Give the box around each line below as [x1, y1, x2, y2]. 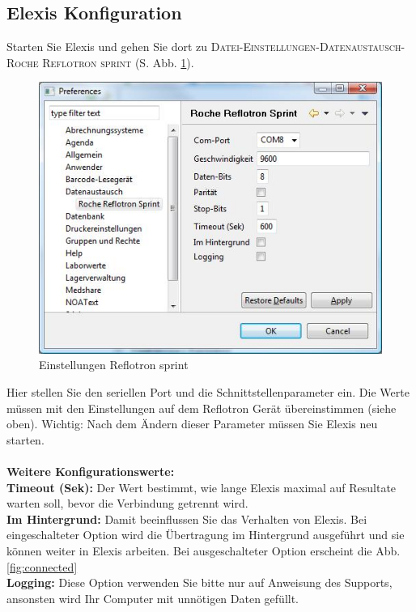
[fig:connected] [6, 558, 78, 575]
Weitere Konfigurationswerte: [6, 463, 175, 480]
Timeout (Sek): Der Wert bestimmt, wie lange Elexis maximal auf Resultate [6, 478, 397, 495]
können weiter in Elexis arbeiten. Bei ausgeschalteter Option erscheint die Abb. [6, 542, 401, 559]
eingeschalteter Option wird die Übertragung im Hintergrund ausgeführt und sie [6, 526, 405, 543]
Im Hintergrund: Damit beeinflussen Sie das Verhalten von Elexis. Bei [6, 510, 367, 527]
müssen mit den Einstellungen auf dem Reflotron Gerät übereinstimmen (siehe [6, 399, 397, 416]
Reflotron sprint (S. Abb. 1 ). [42, 53, 194, 70]
